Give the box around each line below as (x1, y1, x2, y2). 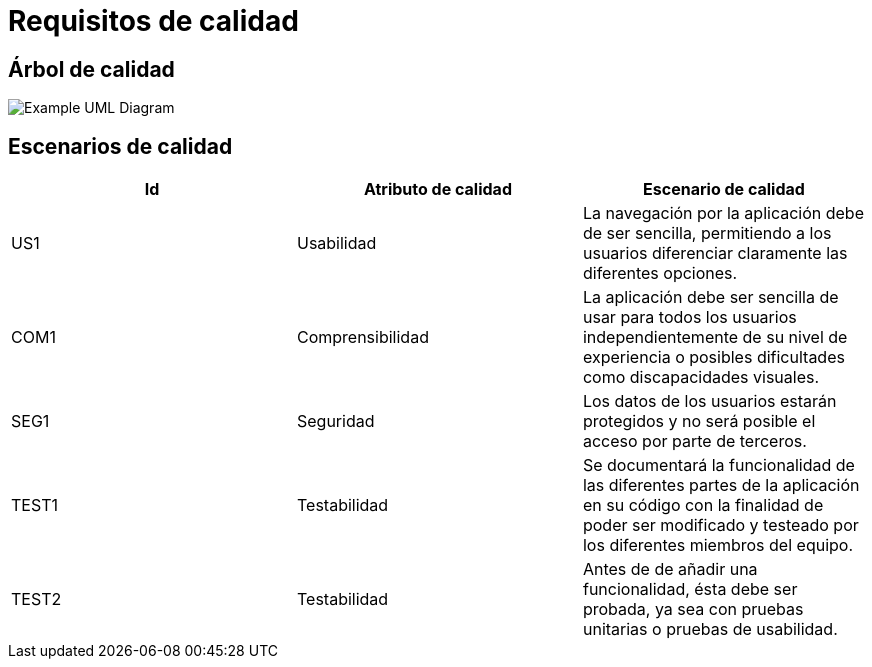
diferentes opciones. (582, 263, 738, 284)
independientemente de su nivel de (582, 327, 848, 348)
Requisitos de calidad (8, 4, 299, 38)
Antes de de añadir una (582, 559, 758, 580)
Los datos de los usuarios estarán (582, 391, 837, 412)
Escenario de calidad (643, 179, 805, 200)
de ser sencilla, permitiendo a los (582, 223, 832, 244)
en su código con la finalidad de (582, 495, 824, 516)
